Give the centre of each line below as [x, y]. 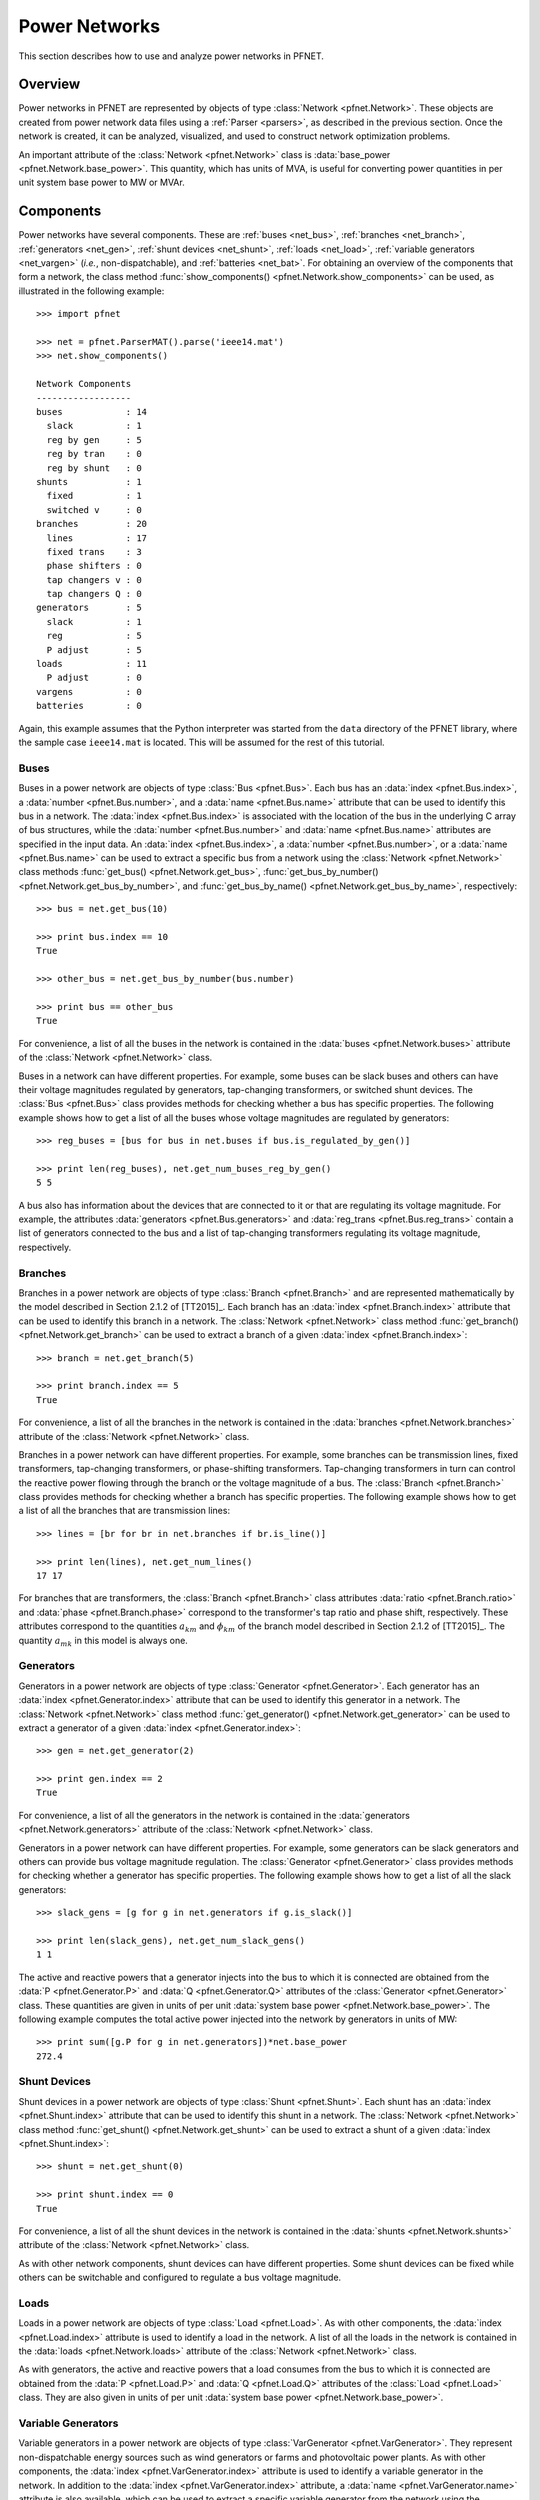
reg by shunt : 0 [94, 468]
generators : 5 [89, 608]
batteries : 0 [89, 706]
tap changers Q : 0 [94, 594]
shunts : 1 [89, 481]
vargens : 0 [89, 691]
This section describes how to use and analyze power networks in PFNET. [171, 56]
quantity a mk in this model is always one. [103, 1641]
